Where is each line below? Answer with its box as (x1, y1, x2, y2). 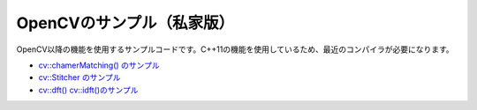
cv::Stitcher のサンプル (38, 72, 121, 83)
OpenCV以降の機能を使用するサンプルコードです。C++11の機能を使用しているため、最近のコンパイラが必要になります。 (16, 44, 454, 55)
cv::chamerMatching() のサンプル (38, 60, 160, 70)
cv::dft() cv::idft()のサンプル (38, 84, 139, 95)
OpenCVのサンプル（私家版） (16, 13, 235, 33)
